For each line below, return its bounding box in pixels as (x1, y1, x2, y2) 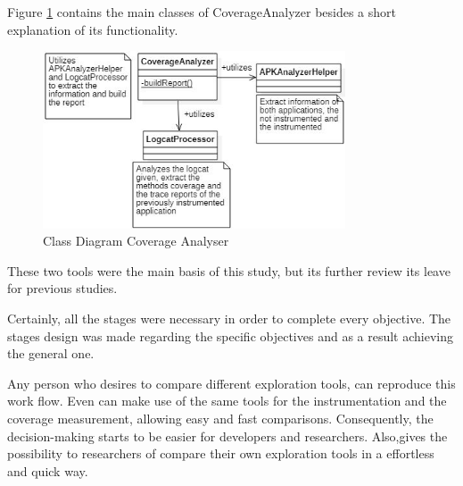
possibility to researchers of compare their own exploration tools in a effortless (7, 444, 434, 463)
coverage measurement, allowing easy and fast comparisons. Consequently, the (7, 408, 434, 427)
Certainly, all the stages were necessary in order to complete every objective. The (7, 309, 451, 328)
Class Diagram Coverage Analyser (43, 231, 229, 250)
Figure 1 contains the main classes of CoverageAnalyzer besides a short (7, 3, 397, 21)
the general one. (7, 344, 95, 363)
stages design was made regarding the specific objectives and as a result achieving (7, 326, 454, 345)
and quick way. (7, 461, 88, 480)
